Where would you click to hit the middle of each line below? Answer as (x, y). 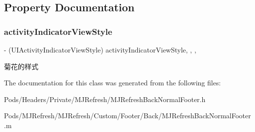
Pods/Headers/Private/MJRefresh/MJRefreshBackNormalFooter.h (105, 99)
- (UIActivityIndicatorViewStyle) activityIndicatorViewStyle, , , (100, 50)
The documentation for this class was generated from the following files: (112, 83)
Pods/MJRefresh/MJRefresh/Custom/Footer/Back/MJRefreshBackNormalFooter (127, 116)
